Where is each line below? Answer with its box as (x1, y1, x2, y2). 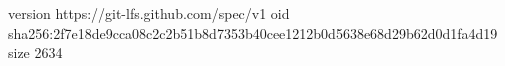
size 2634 (8, 42, 63, 63)
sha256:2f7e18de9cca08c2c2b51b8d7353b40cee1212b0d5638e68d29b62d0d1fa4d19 (8, 22, 498, 43)
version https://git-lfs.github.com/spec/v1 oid (8, 3, 290, 23)
